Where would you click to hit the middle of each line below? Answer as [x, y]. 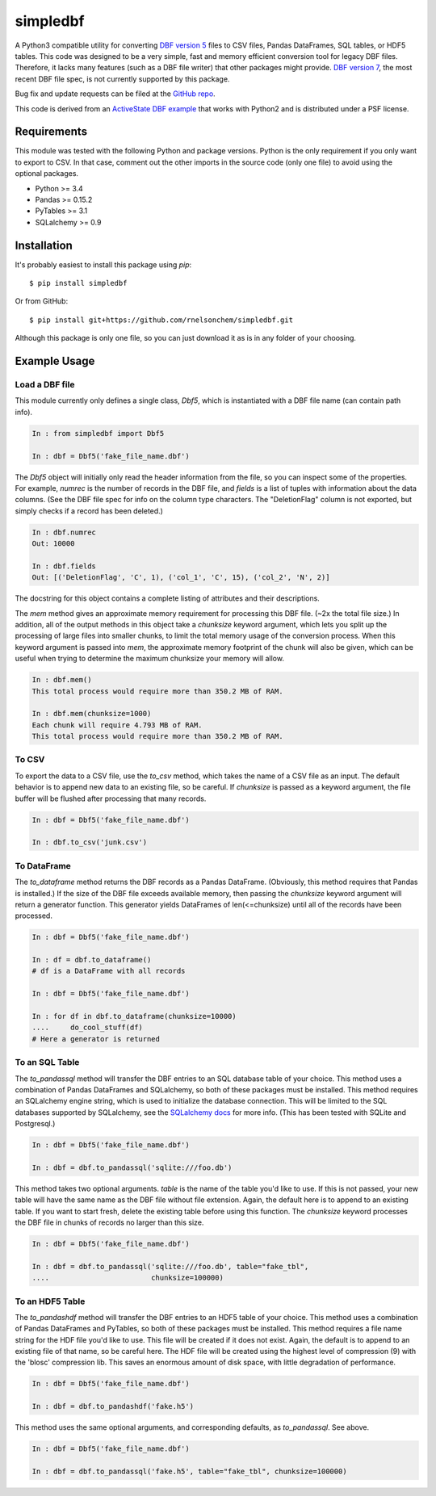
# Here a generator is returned [96, 1039]
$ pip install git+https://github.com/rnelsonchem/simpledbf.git [161, 320]
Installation [44, 245]
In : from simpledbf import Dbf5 [98, 433]
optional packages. [47, 174]
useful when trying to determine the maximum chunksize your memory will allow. [149, 659]
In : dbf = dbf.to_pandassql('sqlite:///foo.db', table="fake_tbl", [170, 1266]
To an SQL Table [47, 1062]
